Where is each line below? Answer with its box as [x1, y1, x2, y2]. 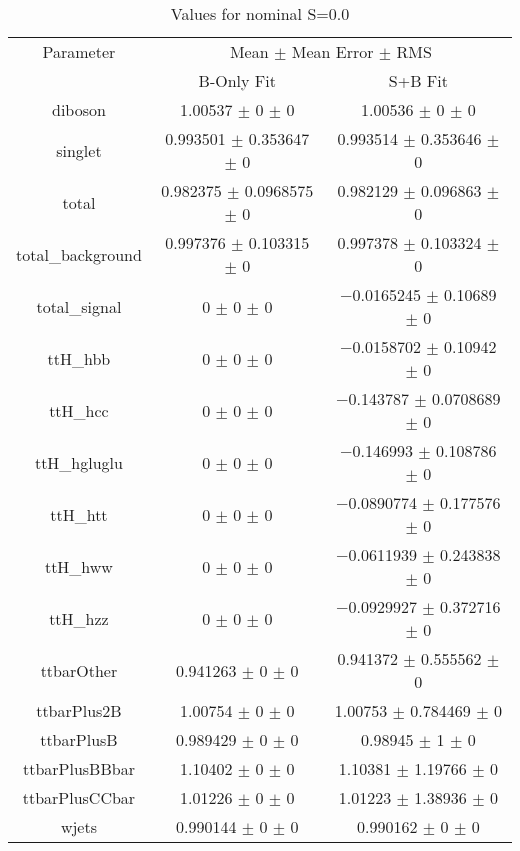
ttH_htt [50, 502, 108, 526]
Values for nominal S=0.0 [170, 2, 350, 25]
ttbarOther [40, 658, 118, 682]
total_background [16, 242, 142, 266]
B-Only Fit [198, 69, 276, 92]
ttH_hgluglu [34, 450, 123, 474]
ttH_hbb [47, 346, 111, 370]
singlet [56, 138, 102, 162]
